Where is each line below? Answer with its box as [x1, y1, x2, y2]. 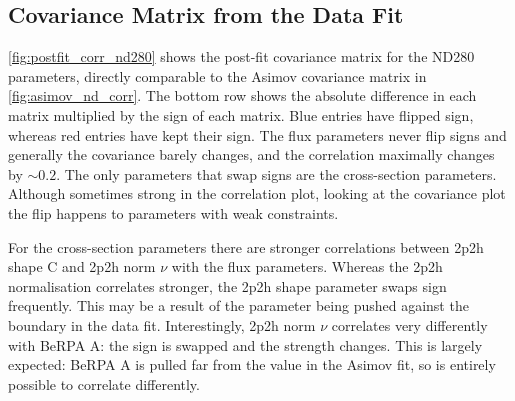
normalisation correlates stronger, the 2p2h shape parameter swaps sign [8, 275, 447, 296]
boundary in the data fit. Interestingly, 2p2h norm [8, 314, 316, 335]
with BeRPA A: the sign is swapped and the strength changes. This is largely [8, 334, 483, 355]
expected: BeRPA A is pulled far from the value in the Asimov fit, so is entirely [8, 354, 496, 375]
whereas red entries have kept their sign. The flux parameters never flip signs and [8, 124, 507, 145]
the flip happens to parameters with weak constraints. [8, 202, 339, 223]
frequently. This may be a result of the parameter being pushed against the [8, 295, 469, 316]
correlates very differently [331, 314, 488, 335]
